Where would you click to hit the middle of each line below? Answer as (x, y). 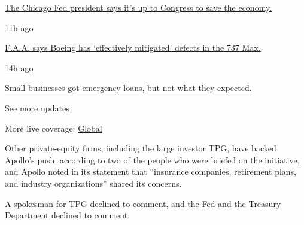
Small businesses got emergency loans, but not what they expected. (128, 88)
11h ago (19, 27)
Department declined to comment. (68, 215)
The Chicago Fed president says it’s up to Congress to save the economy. (139, 7)
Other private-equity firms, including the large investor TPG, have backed (141, 148)
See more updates (37, 107)
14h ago (19, 67)
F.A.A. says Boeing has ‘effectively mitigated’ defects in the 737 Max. (133, 48)
